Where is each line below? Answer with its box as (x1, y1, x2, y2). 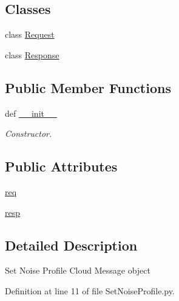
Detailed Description (5, 235, 138, 254)
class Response (5, 48, 59, 61)
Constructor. (5, 127, 52, 140)
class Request (5, 28, 55, 41)
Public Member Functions (5, 78, 171, 97)
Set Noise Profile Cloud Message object (5, 264, 151, 277)
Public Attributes (5, 157, 118, 176)
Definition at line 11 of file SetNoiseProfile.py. (5, 284, 175, 297)
